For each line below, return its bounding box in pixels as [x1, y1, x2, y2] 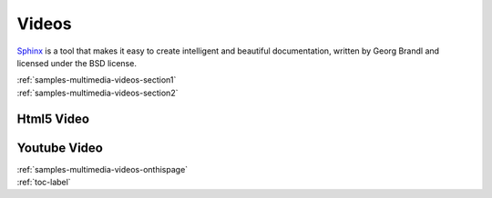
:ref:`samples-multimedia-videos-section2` [16, 87, 179, 98]
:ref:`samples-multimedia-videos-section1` [16, 74, 177, 85]
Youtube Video [16, 140, 104, 155]
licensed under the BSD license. [16, 57, 137, 68]
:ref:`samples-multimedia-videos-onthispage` [16, 163, 189, 174]
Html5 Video [16, 111, 90, 126]
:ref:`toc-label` [16, 177, 72, 188]
